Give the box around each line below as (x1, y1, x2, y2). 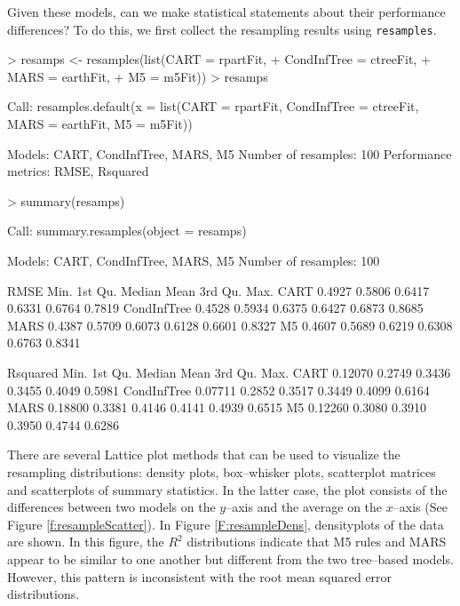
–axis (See (393, 498, 448, 516)
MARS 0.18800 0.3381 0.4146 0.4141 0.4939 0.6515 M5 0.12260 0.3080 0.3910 (7, 398, 426, 417)
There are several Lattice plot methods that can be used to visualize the (7, 445, 401, 464)
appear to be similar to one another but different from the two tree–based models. (7, 549, 454, 568)
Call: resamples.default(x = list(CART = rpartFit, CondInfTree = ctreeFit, (7, 97, 419, 116)
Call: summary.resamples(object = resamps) (7, 221, 247, 240)
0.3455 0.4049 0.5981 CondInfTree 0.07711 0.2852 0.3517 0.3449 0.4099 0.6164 (7, 380, 430, 399)
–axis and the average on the (226, 498, 383, 516)
